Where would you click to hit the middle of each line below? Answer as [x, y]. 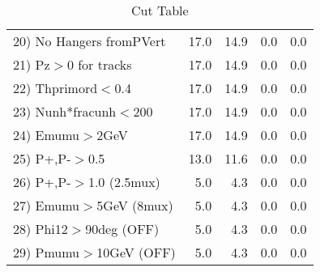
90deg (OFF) [122, 229]
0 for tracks [99, 64]
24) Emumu [47, 135]
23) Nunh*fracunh [65, 111]
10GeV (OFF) [136, 252]
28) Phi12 [41, 229]
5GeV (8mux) [135, 205]
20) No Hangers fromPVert [90, 41]
